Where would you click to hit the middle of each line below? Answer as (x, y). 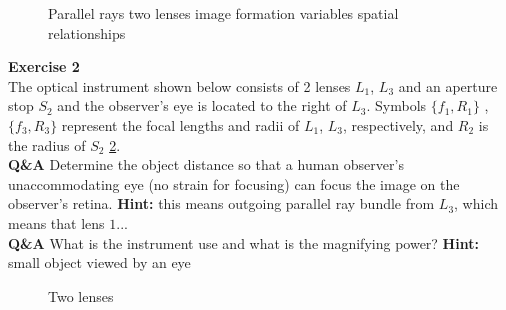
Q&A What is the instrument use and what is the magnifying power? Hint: (243, 242)
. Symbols (396, 105)
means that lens (56, 222)
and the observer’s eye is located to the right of (202, 105)
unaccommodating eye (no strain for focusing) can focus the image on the (234, 183)
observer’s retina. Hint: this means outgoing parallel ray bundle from (221, 203)
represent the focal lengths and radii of (180, 124)
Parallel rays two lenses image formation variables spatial (223, 13)
